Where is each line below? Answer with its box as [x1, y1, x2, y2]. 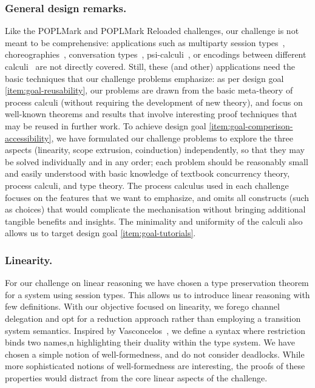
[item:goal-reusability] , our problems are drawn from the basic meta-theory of [5, 84, 293, 97]
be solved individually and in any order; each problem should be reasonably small [5, 155, 308, 168]
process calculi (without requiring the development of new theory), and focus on [5, 95, 303, 108]
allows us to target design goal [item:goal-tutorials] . [5, 226, 196, 239]
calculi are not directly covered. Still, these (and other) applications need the [5, 60, 295, 72]
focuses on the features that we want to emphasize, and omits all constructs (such [5, 191, 310, 203]
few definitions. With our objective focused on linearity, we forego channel [5, 300, 280, 313]
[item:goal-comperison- [209, 119, 293, 132]
